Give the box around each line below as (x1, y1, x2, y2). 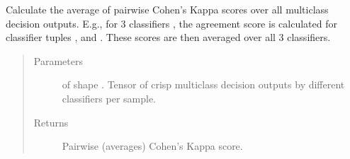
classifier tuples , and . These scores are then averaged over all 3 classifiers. (6, 30, 331, 45)
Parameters (33, 53, 83, 68)
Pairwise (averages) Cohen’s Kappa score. (62, 139, 243, 153)
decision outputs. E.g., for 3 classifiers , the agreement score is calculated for (6, 16, 337, 30)
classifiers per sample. (62, 90, 156, 105)
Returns (33, 114, 69, 129)
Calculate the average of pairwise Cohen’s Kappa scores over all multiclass (6, 2, 329, 16)
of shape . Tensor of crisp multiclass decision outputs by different (62, 77, 345, 92)
